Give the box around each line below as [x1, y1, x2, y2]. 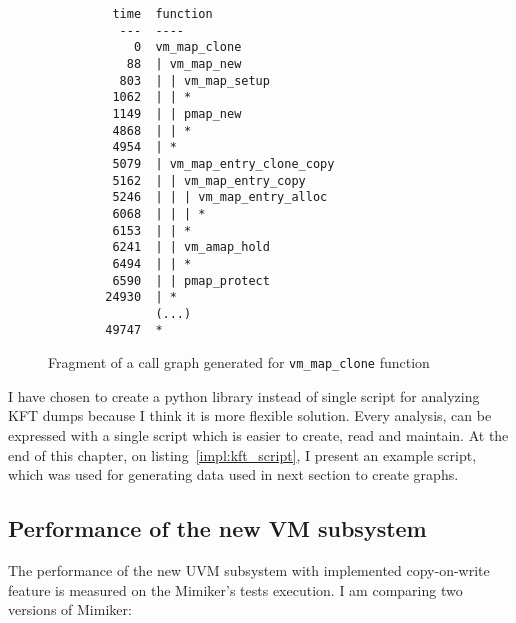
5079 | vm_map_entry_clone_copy [112, 156, 335, 171]
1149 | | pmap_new [112, 106, 242, 121]
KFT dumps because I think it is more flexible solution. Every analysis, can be [8, 405, 492, 426]
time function [112, 7, 213, 21]
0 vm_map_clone [133, 40, 242, 55]
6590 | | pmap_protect [112, 273, 270, 288]
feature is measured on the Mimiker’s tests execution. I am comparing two [8, 579, 463, 600]
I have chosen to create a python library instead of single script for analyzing [8, 385, 480, 406]
